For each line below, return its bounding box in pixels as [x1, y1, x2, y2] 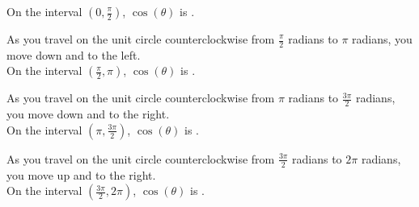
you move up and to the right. [6, 166, 156, 183]
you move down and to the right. [6, 106, 170, 122]
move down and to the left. [6, 46, 141, 63]
